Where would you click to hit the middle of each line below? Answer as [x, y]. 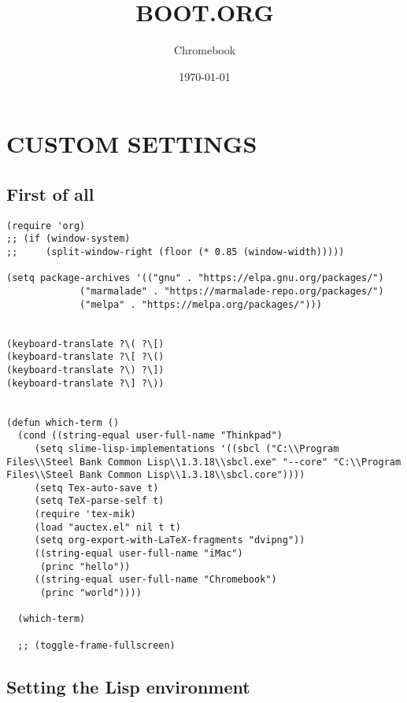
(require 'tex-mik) [85, 514]
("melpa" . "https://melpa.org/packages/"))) [201, 304]
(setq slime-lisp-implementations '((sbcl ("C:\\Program [187, 448]
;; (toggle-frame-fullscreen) [96, 645]
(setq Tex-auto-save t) [96, 488]
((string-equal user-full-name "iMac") [139, 554]
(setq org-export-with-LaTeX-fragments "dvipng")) [170, 540]
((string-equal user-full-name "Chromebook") [155, 580]
